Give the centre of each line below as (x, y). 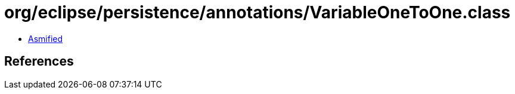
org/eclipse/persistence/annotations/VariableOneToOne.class (257, 12)
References (39, 61)
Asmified (46, 38)
